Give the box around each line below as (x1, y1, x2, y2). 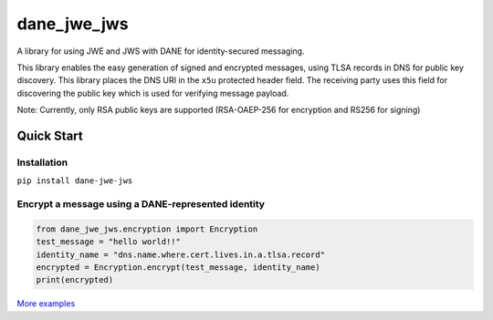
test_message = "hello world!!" (36, 237, 182, 247)
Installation (16, 156, 68, 169)
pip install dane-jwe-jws (16, 176, 133, 186)
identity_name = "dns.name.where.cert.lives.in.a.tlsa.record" (36, 249, 326, 260)
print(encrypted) (36, 274, 114, 285)
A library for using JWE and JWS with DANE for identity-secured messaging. (16, 46, 305, 57)
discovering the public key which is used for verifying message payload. (16, 88, 289, 98)
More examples (16, 298, 76, 309)
